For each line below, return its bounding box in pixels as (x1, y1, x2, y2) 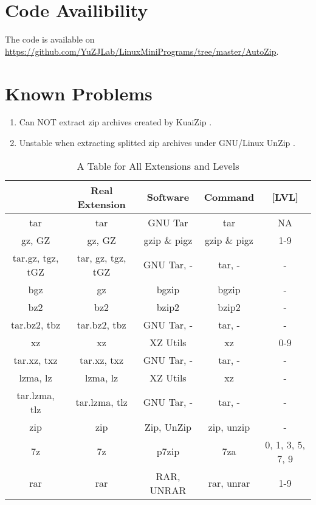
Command (204, 190, 255, 204)
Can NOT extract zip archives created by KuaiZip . (19, 116, 212, 128)
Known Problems (5, 80, 153, 105)
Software (146, 190, 190, 204)
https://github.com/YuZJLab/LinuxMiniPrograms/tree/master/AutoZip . (5, 44, 279, 57)
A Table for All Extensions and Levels (77, 158, 239, 173)
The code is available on (5, 33, 95, 46)
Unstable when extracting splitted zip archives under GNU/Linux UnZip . (19, 136, 295, 149)
